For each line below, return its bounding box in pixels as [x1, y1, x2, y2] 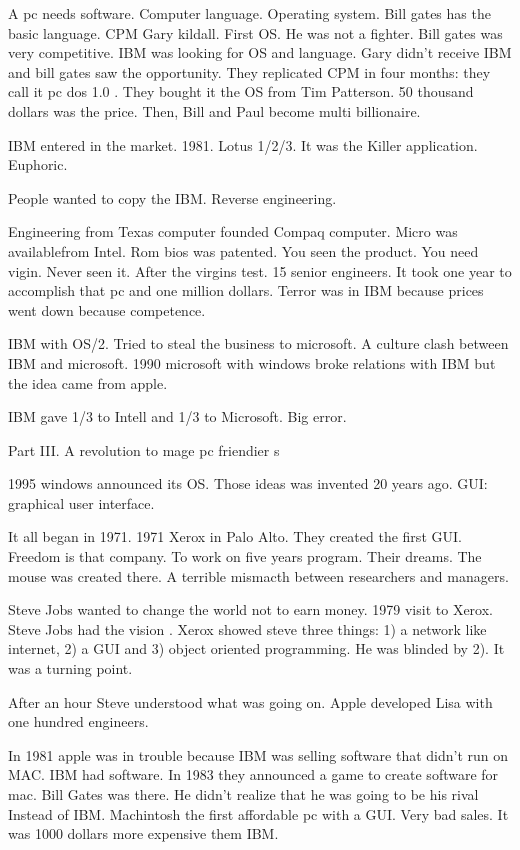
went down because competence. [8, 299, 206, 320]
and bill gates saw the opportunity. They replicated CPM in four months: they [8, 61, 491, 82]
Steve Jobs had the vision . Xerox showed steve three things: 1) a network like [8, 618, 487, 639]
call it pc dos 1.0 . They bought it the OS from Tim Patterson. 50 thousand [8, 81, 474, 102]
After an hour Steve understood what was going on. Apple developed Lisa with [8, 691, 493, 712]
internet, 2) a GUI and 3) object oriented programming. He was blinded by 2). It [8, 638, 505, 659]
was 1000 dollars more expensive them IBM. [8, 823, 279, 844]
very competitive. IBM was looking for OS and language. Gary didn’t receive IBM [8, 42, 512, 63]
